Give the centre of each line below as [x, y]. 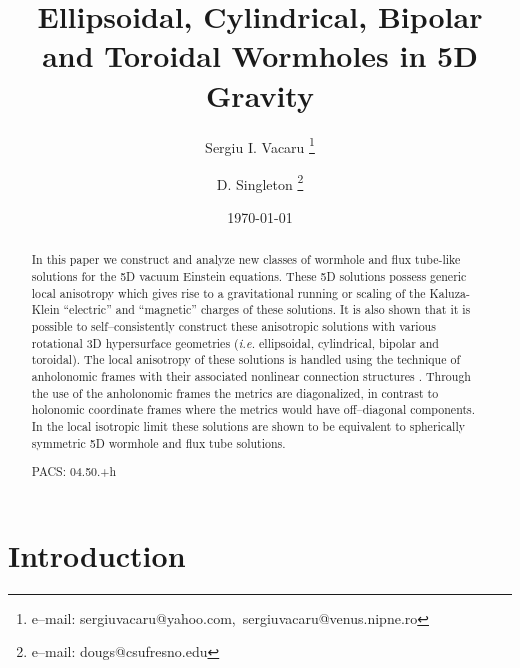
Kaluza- [449, 292]
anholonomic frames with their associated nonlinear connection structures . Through [251, 375]
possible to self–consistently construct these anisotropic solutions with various [233, 326]
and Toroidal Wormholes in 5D [260, 55]
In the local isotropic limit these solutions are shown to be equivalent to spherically [248, 425]
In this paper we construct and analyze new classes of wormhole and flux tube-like [246, 259]
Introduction [97, 554]
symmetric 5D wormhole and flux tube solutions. [158, 442]
